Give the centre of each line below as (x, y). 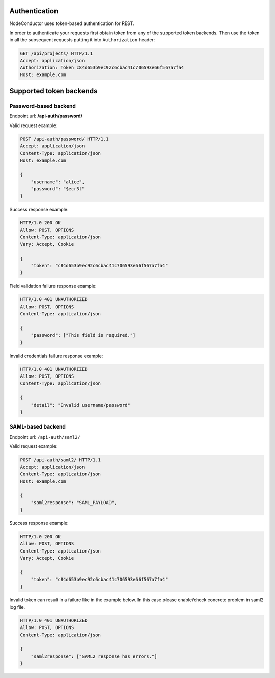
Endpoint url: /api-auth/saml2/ (45, 437)
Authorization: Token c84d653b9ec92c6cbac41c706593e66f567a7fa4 (102, 68)
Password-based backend (43, 106)
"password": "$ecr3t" (58, 189)
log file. (17, 607)
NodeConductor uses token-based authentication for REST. (72, 23)
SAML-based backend (38, 427)
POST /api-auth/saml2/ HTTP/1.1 (61, 460)
